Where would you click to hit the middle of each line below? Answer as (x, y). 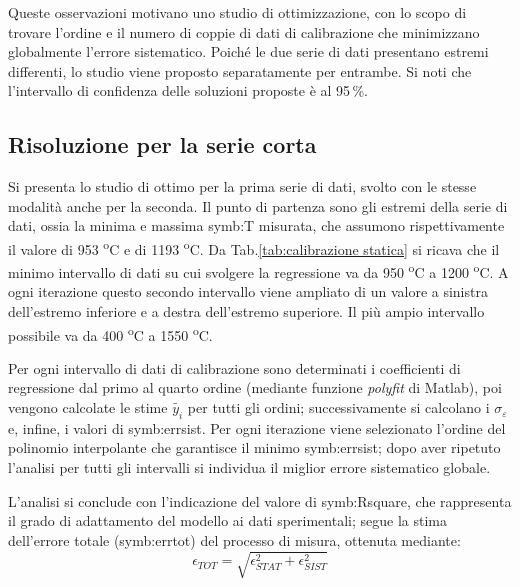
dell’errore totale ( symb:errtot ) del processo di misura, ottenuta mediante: (234, 539)
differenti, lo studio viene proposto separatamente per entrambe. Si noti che (240, 70)
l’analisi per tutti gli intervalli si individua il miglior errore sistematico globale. (249, 467)
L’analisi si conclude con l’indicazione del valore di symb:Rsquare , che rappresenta (260, 500)
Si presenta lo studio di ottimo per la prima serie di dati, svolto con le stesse (242, 186)
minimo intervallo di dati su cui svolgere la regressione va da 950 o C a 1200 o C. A (258, 270)
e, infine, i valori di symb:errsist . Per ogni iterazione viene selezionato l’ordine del (257, 427)
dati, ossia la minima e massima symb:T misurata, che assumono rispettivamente (256, 225)
